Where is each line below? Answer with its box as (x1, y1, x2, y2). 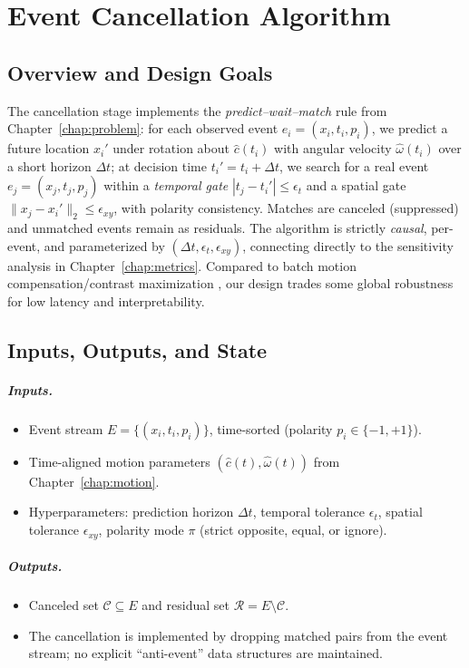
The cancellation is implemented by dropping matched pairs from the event (28, 625, 448, 644)
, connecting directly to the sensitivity (242, 236, 454, 255)
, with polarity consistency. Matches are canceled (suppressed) (113, 198, 459, 218)
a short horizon (7, 156, 92, 175)
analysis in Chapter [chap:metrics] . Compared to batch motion (7, 256, 357, 275)
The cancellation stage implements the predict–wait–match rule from (7, 101, 387, 120)
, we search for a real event (278, 156, 429, 175)
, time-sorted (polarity (209, 419, 333, 438)
